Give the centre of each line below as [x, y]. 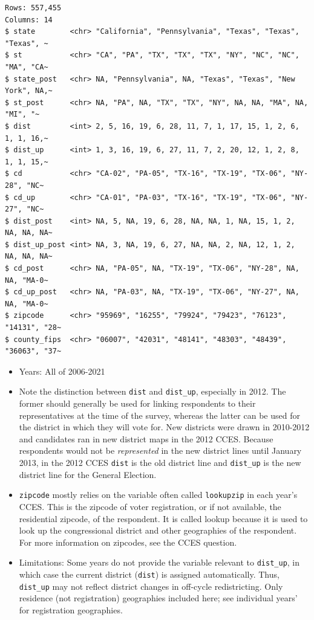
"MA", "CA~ [27, 67]
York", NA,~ [29, 91]
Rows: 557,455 [33, 8]
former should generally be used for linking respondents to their [137, 403]
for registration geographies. [71, 609]
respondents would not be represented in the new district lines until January [160, 450]
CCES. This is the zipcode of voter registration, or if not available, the [150, 506]
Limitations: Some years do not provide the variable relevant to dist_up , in [159, 562]
